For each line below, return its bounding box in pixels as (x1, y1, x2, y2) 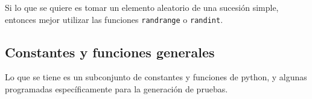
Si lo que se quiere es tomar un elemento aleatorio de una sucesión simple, (5, 1, 279, 13)
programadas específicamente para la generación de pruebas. (5, 83, 228, 95)
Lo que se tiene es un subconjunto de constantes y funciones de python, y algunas (5, 71, 307, 83)
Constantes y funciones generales (5, 42, 215, 61)
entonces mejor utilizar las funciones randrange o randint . (5, 13, 223, 25)
